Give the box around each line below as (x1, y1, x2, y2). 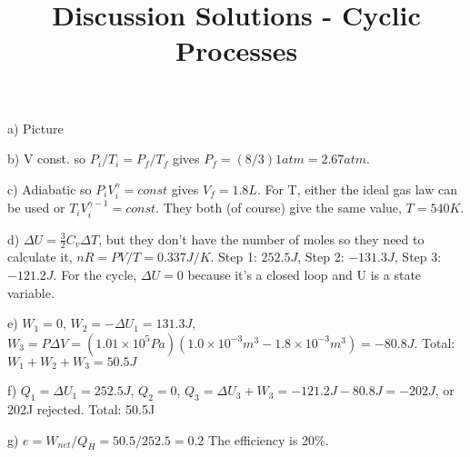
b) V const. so (7, 149, 86, 168)
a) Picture (7, 118, 64, 137)
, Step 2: (297, 247, 345, 266)
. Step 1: (210, 247, 257, 266)
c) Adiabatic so (7, 179, 92, 198)
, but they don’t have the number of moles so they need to (98, 229, 425, 248)
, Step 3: (394, 247, 442, 266)
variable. (7, 283, 55, 302)
